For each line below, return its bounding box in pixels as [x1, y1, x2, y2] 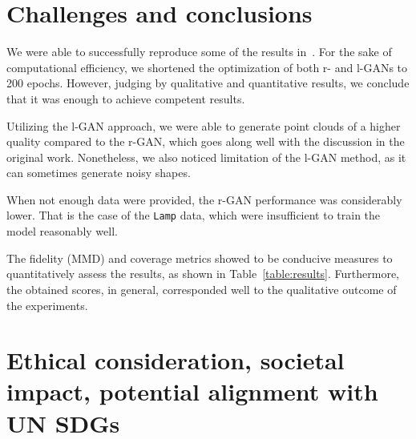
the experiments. [6, 296, 88, 313]
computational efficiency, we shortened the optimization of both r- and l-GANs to [6, 58, 408, 75]
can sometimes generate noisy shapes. [6, 164, 191, 181]
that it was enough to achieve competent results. [6, 90, 245, 107]
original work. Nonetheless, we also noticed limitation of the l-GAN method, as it [6, 148, 406, 165]
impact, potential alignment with [6, 375, 378, 408]
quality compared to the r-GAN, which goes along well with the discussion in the [6, 133, 405, 150]
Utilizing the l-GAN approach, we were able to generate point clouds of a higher [6, 117, 401, 134]
